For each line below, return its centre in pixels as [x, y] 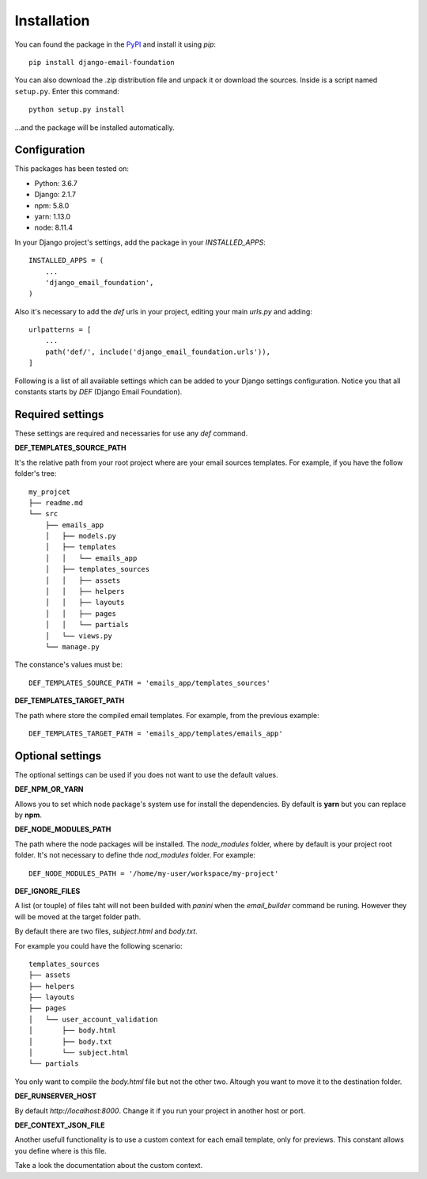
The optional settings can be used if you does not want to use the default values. [146, 774]
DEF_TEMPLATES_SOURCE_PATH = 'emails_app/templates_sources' [149, 683]
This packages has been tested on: [72, 169]
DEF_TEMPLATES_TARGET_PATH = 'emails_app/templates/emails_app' [156, 733]
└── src [43, 514]
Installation [52, 21]
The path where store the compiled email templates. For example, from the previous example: [167, 715]
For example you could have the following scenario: [98, 945]
